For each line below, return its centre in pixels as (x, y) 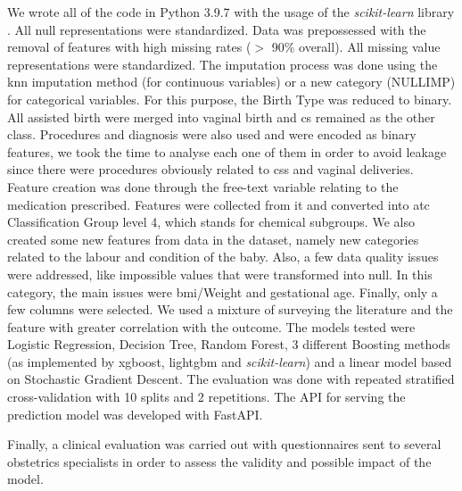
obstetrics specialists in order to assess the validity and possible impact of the (219, 461)
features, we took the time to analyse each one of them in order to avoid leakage (227, 151)
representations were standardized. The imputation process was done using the (223, 64)
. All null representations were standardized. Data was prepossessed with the (217, 29)
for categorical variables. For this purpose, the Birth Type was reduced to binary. (230, 99)
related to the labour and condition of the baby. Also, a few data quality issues (223, 257)
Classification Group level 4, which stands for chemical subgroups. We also (211, 222)
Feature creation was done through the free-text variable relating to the (203, 186)
